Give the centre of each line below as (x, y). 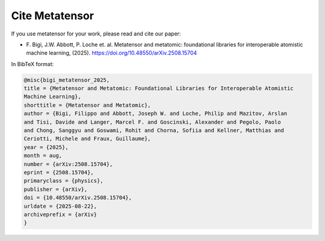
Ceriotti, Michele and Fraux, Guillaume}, (87, 139)
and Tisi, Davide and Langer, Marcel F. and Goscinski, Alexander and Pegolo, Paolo (152, 122)
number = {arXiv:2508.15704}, (68, 164)
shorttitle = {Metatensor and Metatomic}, (87, 105)
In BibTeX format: (32, 64)
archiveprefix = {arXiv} (60, 214)
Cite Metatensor (53, 16)
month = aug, (43, 156)
